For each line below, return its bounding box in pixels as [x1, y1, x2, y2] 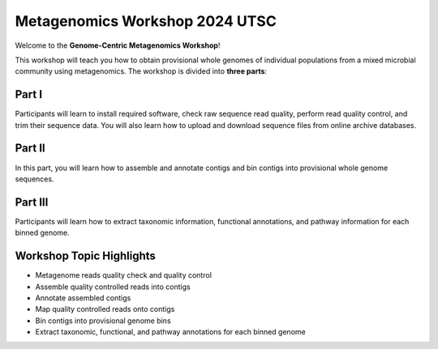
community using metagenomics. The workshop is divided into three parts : [15, 66, 268, 76]
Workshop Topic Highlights [15, 249, 156, 263]
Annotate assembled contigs [35, 292, 131, 303]
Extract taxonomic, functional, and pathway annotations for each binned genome [35, 327, 306, 337]
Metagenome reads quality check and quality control [35, 270, 213, 280]
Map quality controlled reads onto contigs [35, 304, 175, 314]
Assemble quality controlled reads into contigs [35, 282, 191, 292]
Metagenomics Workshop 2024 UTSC [15, 12, 277, 30]
